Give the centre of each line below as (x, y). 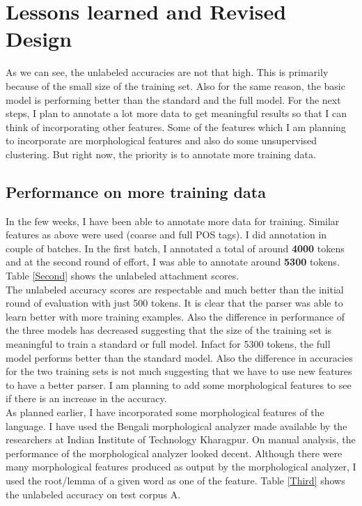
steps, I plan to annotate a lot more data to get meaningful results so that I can (176, 113)
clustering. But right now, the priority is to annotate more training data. (161, 154)
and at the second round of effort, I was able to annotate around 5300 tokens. (173, 262)
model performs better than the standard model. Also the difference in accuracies (179, 357)
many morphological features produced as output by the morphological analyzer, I (181, 467)
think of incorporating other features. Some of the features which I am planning (176, 127)
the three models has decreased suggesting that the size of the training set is (169, 330)
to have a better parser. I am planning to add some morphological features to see (179, 384)
